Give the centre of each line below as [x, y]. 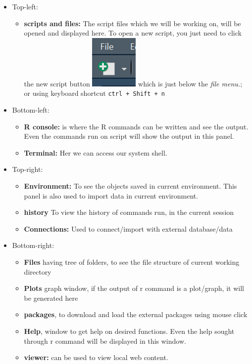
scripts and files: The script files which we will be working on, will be [132, 23]
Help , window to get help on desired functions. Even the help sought [129, 331]
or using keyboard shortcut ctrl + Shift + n [94, 93]
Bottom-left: [31, 110]
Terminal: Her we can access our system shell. [96, 152]
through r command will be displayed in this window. [105, 341]
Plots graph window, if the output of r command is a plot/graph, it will [134, 288]
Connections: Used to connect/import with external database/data [128, 228]
